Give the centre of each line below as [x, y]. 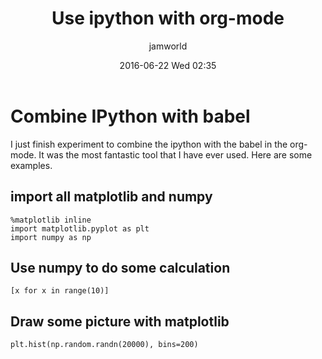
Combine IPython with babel [130, 116]
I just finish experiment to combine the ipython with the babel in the [149, 144]
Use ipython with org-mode [168, 18]
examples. [31, 165]
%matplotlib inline [51, 220]
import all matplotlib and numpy [111, 197]
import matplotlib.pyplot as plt [80, 228]
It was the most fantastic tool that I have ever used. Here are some [175, 154]
